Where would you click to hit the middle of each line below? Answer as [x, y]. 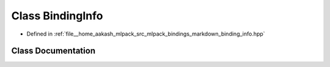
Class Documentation [53, 51]
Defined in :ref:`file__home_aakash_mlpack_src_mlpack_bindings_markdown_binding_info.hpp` [146, 34]
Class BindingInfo [57, 16]
